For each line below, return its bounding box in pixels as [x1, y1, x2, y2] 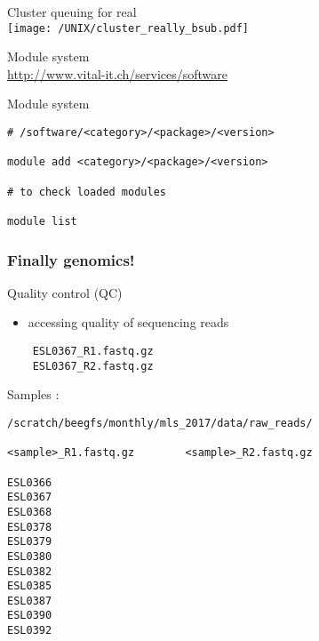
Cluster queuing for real [7, 3, 137, 20]
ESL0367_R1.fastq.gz [32, 345, 154, 358]
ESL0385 [7, 580, 52, 593]
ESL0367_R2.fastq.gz [32, 359, 154, 373]
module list [7, 214, 77, 228]
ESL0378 [7, 520, 52, 533]
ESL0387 [7, 594, 52, 607]
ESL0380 [7, 549, 52, 563]
